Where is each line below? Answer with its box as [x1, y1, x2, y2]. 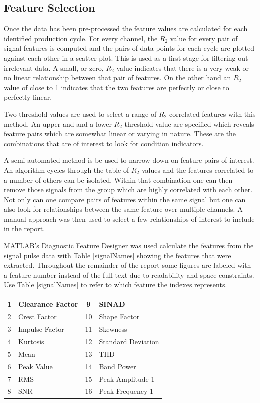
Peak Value [18, 361, 53, 371]
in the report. [4, 223, 45, 234]
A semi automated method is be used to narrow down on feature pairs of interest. [4, 155, 254, 165]
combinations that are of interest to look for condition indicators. [4, 138, 204, 148]
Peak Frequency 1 [99, 386, 153, 396]
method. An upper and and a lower [4, 118, 112, 129]
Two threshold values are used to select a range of [4, 108, 157, 119]
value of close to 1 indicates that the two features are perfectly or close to [4, 82, 229, 92]
